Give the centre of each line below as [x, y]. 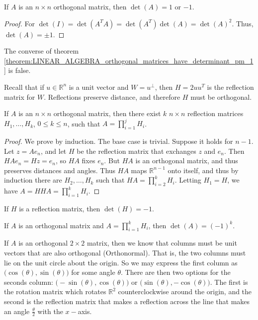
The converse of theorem [42, 51]
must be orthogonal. [221, 96]
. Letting [188, 180]
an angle [17, 311]
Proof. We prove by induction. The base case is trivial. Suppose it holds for [119, 141]
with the [50, 311]
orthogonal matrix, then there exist [107, 113]
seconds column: [29, 282]
